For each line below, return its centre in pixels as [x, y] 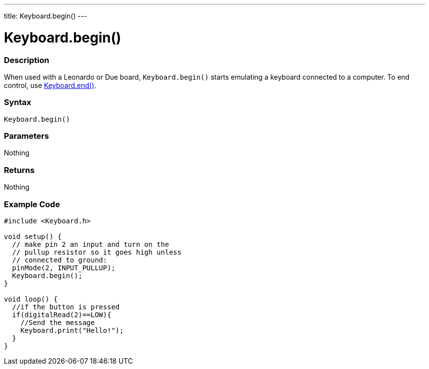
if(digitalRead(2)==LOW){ [62, 315]
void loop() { [31, 299]
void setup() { [33, 236]
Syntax [18, 102]
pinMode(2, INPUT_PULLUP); [64, 268]
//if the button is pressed [66, 307]
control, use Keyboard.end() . [50, 85]
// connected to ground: [60, 260]
